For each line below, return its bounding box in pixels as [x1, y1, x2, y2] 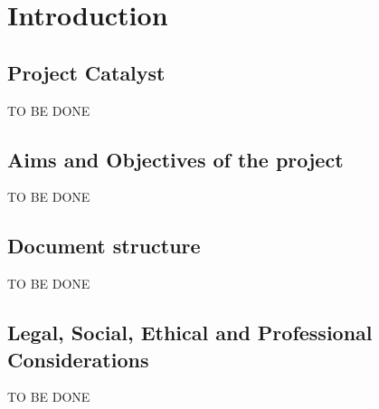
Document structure [7, 232, 201, 260]
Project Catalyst [7, 58, 166, 86]
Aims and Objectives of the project [7, 145, 344, 173]
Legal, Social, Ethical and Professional [7, 319, 373, 347]
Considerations [7, 345, 149, 373]
